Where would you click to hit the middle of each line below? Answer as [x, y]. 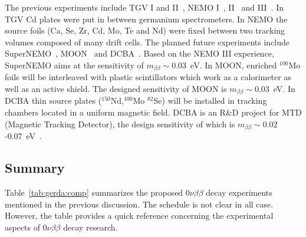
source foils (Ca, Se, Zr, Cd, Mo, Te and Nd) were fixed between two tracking [145, 30]
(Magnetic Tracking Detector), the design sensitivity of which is [120, 124]
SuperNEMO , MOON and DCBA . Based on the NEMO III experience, [139, 53]
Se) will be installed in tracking [210, 101]
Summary [35, 168]
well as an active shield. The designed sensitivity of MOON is [116, 89]
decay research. [91, 227]
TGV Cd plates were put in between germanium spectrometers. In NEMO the [146, 19]
